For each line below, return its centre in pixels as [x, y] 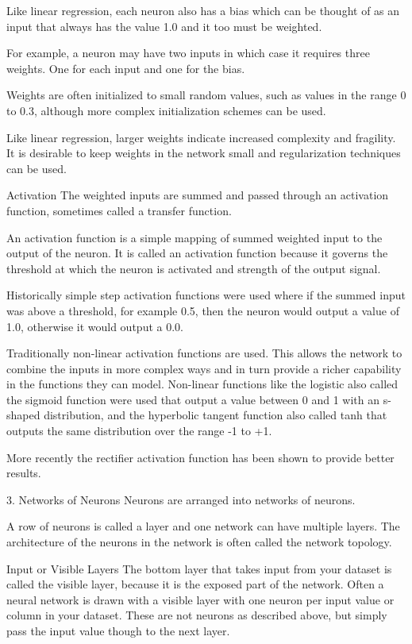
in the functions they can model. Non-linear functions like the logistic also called [202, 384]
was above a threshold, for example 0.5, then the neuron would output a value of [203, 310]
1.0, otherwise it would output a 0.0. [95, 326]
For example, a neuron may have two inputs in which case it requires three [188, 53]
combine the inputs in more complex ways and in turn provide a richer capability [204, 368]
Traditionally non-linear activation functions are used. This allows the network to [204, 353]
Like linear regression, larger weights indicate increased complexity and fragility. [201, 137]
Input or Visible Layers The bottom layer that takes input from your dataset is [199, 568]
